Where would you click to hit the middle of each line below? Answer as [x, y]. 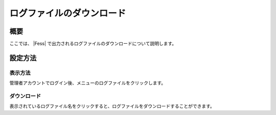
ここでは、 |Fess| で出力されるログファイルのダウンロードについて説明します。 [93, 44]
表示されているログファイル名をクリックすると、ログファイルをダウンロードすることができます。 [112, 106]
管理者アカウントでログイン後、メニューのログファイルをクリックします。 [88, 83]
